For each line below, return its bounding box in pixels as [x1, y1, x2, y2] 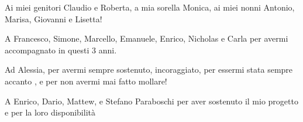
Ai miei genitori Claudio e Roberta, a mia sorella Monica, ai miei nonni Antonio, [5, 1, 295, 13]
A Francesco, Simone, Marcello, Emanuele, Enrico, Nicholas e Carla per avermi [5, 32, 288, 45]
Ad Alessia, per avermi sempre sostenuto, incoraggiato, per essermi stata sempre [5, 63, 293, 76]
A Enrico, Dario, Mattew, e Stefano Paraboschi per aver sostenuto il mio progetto [5, 94, 298, 107]
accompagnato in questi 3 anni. [5, 43, 117, 56]
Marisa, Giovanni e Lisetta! [5, 12, 102, 25]
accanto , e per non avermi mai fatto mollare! [5, 74, 167, 87]
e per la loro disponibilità [5, 106, 95, 118]
